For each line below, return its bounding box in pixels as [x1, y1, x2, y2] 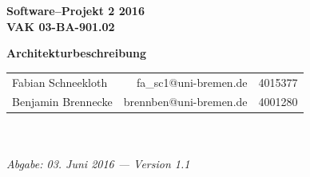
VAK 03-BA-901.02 [6, 18, 115, 34]
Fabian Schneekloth [12, 73, 108, 90]
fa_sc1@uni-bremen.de [136, 73, 248, 90]
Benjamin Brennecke [12, 93, 113, 110]
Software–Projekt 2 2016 [6, 2, 145, 18]
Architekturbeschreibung [6, 45, 147, 61]
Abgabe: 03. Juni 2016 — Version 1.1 [6, 155, 190, 171]
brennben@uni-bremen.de [123, 93, 248, 110]
